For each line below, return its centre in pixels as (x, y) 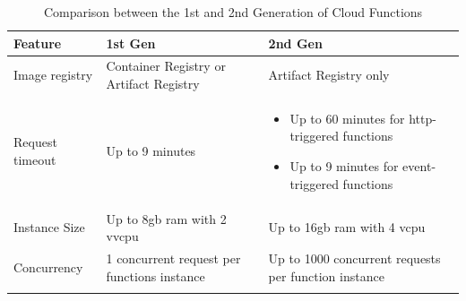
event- (419, 166)
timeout (35, 160)
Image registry (53, 75)
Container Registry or (166, 66)
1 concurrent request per (173, 258)
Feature (38, 43)
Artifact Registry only (329, 75)
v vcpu (122, 236)
